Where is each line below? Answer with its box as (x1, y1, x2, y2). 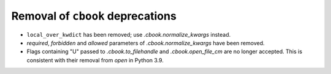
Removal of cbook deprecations (11, 9, 177, 23)
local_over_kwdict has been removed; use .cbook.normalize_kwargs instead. (26, 31, 231, 38)
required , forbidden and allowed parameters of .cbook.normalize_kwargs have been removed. (26, 39, 265, 46)
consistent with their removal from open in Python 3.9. (26, 56, 164, 64)
